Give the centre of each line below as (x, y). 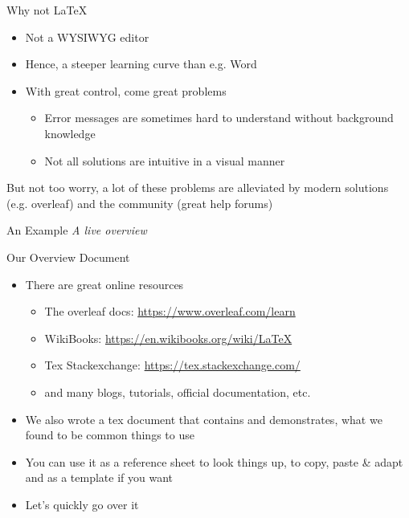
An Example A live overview (77, 230)
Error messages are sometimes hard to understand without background (219, 118)
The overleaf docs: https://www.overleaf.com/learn (170, 311)
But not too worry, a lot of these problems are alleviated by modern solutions (198, 188)
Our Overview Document (68, 257)
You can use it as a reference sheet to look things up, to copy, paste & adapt (214, 461)
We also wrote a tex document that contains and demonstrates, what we (204, 419)
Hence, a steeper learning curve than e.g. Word (141, 64)
